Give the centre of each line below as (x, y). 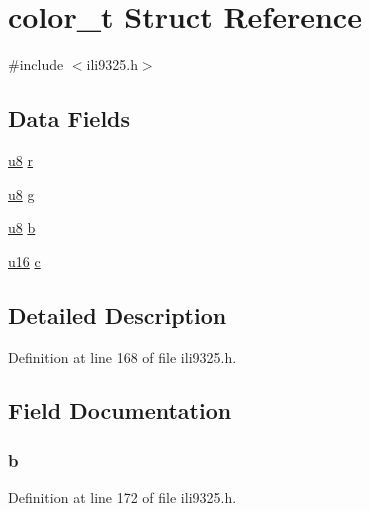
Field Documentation (120, 410)
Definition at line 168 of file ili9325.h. (122, 356)
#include (36, 64)
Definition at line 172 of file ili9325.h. (122, 497)
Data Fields (69, 118)
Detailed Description (117, 314)
